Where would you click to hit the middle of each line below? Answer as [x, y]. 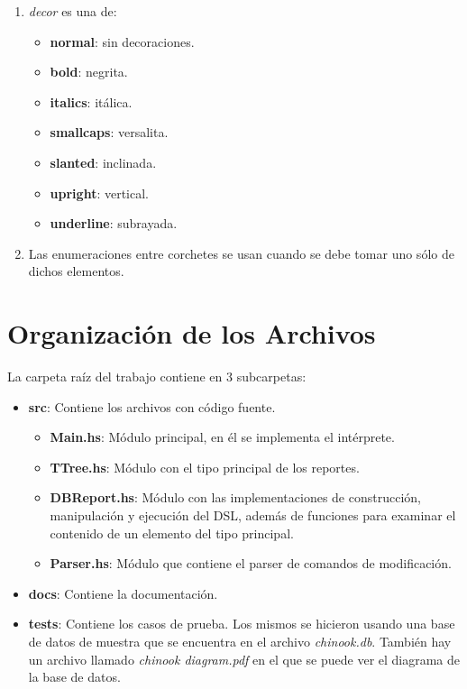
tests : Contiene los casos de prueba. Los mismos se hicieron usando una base [242, 624]
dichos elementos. [76, 271]
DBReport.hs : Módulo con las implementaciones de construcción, [235, 497]
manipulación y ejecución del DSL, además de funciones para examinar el [253, 515]
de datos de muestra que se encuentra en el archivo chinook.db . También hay [240, 641]
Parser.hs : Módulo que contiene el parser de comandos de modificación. [251, 563]
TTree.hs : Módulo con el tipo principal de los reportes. [205, 467]
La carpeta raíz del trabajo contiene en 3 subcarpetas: [157, 377]
